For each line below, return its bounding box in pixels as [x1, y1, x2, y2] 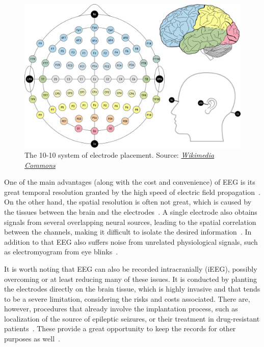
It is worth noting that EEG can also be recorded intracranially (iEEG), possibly [4, 263, 257, 274]
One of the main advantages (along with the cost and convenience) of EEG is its [4, 177, 255, 187]
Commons [24, 159, 56, 170]
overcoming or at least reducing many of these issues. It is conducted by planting [4, 273, 257, 284]
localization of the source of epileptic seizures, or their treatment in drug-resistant [4, 313, 260, 324]
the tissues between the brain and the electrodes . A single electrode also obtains [4, 206, 257, 217]
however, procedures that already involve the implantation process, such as [4, 303, 238, 314]
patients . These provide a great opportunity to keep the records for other [4, 323, 236, 334]
